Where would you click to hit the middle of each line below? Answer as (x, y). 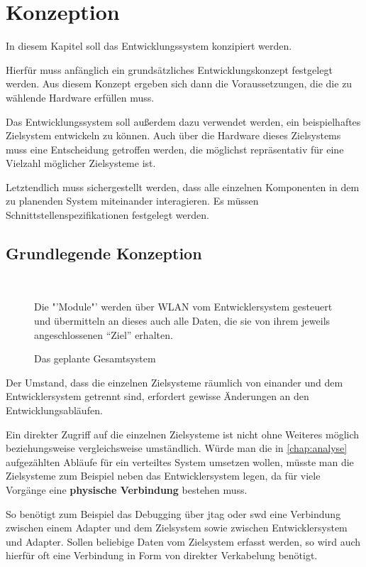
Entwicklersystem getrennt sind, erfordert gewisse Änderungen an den (157, 396)
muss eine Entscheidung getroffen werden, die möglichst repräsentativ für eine (175, 149)
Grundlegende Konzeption (104, 253)
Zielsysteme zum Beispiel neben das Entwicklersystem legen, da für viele (163, 476)
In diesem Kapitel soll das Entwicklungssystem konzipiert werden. (149, 46)
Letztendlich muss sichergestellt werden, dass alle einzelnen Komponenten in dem (183, 187)
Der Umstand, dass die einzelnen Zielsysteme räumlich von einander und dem (174, 382)
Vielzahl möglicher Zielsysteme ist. (81, 163)
